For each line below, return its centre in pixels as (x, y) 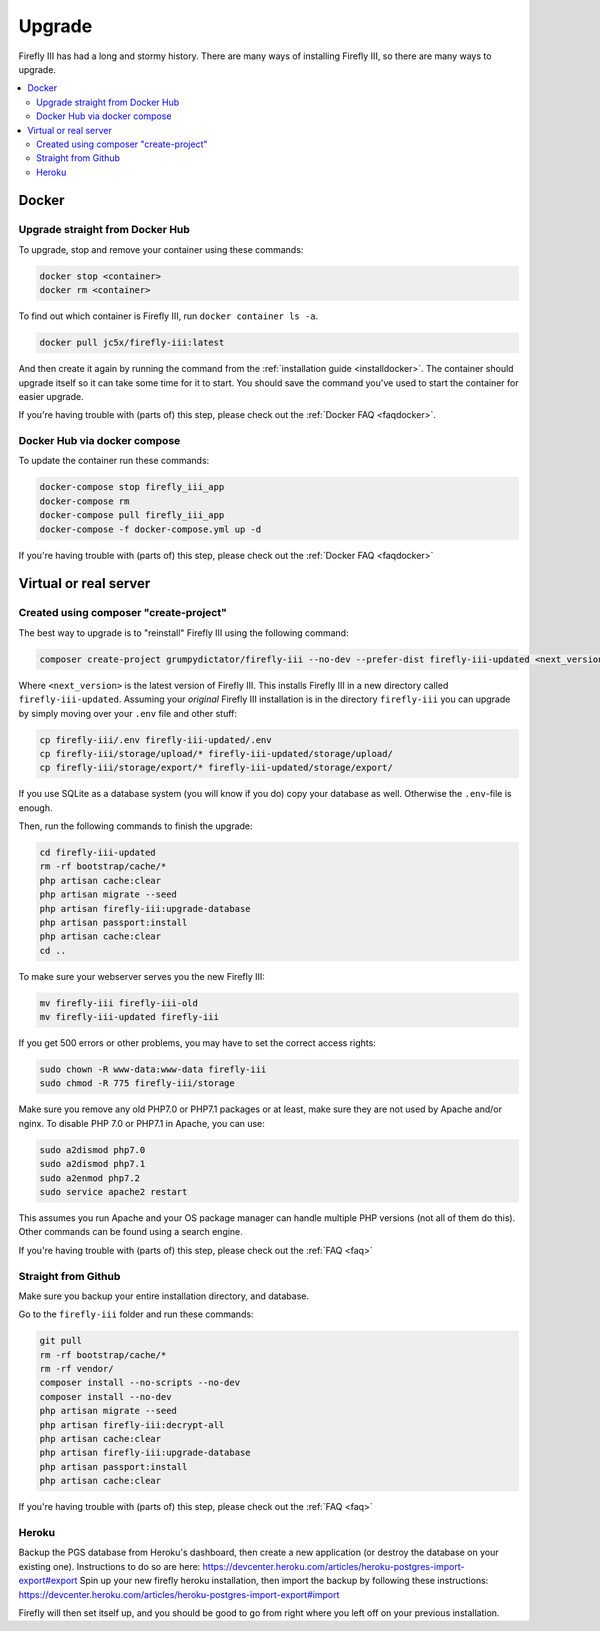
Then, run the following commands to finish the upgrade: (136, 826)
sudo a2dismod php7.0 (92, 1149)
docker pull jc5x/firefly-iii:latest (132, 343)
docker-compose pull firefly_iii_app (132, 515)
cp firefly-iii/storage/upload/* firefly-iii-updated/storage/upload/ (216, 753)
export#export (48, 1581)
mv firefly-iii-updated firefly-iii (129, 1017)
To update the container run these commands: (114, 461)
